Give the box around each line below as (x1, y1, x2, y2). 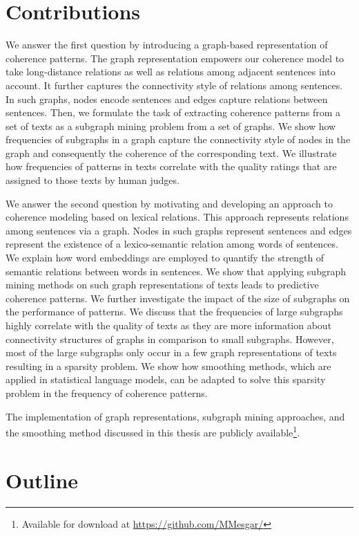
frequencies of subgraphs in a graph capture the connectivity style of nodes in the (6, 132, 351, 147)
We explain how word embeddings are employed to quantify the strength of (6, 250, 324, 265)
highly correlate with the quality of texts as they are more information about (6, 318, 332, 332)
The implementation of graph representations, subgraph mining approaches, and (6, 409, 345, 423)
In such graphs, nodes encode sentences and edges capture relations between (6, 91, 328, 106)
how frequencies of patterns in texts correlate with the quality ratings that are (6, 159, 337, 174)
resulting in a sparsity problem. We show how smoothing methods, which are (6, 358, 331, 373)
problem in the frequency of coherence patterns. (6, 385, 208, 400)
